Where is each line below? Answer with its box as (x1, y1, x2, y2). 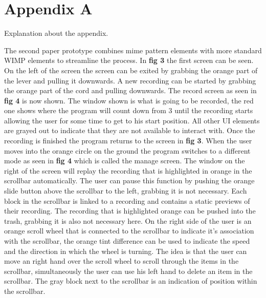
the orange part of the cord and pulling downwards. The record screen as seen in (4, 85, 257, 96)
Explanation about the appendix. (4, 28, 108, 38)
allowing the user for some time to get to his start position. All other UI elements (4, 115, 260, 125)
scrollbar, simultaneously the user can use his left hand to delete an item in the (4, 265, 253, 276)
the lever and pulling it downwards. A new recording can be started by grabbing (4, 75, 256, 86)
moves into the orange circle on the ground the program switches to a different (4, 145, 251, 156)
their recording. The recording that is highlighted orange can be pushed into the (4, 205, 256, 216)
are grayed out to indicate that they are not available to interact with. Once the (4, 125, 255, 136)
